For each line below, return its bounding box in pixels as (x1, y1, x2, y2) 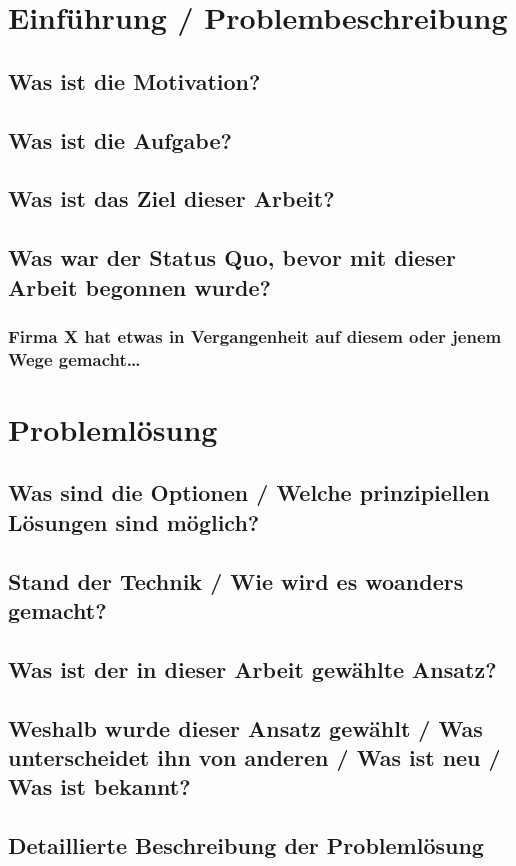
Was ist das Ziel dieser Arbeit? (8, 183, 335, 214)
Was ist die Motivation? (8, 65, 261, 96)
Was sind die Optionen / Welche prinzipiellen (8, 477, 490, 508)
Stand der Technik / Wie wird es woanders (8, 565, 464, 596)
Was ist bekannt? (8, 771, 191, 802)
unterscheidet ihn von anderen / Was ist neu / (8, 741, 501, 772)
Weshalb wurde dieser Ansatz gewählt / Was (8, 712, 483, 743)
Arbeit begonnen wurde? (8, 271, 271, 302)
